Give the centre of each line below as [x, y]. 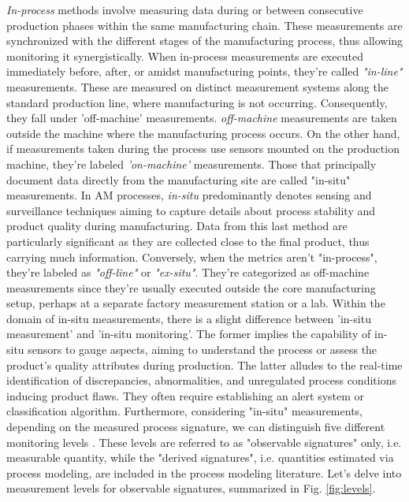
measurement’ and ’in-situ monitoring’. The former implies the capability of [189, 334]
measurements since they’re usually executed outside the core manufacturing [191, 287]
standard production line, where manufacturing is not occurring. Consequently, [197, 102]
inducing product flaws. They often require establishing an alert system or [186, 395]
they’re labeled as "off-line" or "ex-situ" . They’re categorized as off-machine [188, 272]
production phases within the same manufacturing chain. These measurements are [204, 25]
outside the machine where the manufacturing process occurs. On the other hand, [203, 133]
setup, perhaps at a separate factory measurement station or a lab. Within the [196, 303]
